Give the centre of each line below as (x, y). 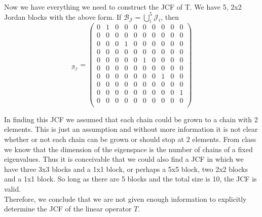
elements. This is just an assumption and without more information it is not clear (131, 129)
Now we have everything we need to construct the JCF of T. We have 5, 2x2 (123, 6)
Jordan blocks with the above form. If (63, 16)
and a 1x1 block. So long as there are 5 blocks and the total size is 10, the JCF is (130, 179)
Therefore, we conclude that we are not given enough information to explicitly (125, 198)
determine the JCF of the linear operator (68, 209)
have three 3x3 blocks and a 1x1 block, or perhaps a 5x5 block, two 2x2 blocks (126, 169)
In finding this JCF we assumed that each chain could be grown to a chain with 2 (131, 119)
